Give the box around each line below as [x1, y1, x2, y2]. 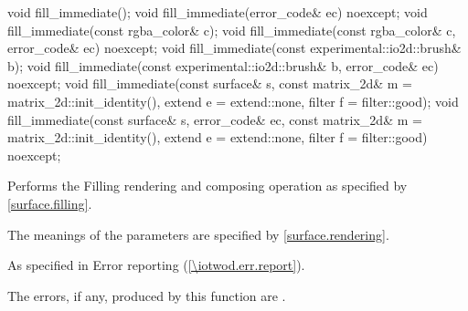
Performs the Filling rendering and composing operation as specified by [7, 176, 408, 195]
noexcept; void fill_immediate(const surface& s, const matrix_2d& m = [7, 74, 412, 93]
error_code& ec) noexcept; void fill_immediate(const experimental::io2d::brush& [7, 38, 462, 57]
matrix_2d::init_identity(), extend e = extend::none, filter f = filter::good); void [7, 91, 459, 110]
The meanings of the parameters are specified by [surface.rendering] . [7, 224, 389, 244]
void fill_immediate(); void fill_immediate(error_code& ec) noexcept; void [7, 3, 428, 21]
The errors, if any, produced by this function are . [7, 285, 286, 305]
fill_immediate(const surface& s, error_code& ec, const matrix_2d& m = [7, 109, 422, 129]
